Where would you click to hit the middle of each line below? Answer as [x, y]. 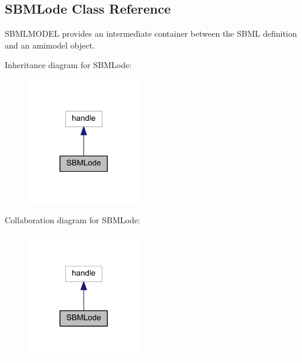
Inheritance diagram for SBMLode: [68, 65]
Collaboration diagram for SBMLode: [73, 220]
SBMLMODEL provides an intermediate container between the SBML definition [151, 33]
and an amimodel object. [50, 45]
